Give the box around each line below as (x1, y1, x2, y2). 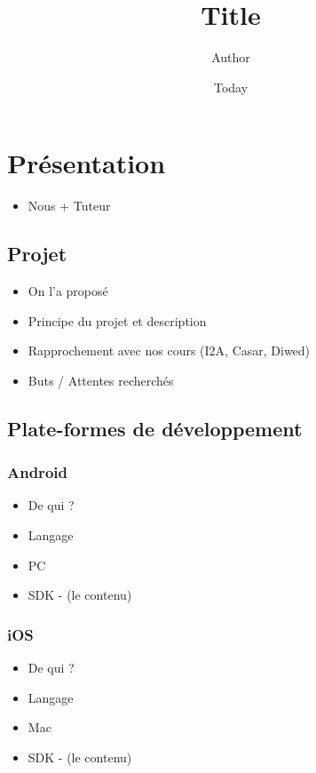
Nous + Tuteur (28, 196, 111, 215)
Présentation (7, 145, 166, 181)
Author (211, 48, 250, 67)
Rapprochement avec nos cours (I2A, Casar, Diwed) (28, 341, 311, 360)
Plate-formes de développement (7, 414, 303, 442)
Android (7, 461, 67, 483)
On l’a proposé (28, 282, 108, 300)
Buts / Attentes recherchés (28, 371, 174, 389)
